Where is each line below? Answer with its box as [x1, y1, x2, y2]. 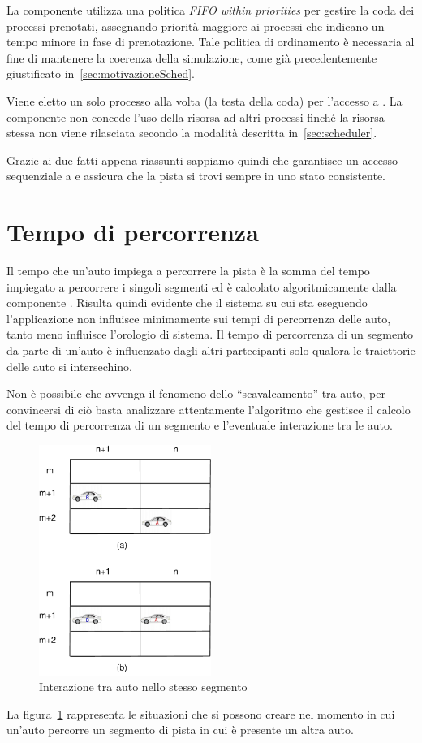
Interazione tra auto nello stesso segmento [39, 678, 248, 695]
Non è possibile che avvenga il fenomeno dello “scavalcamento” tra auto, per [6, 385, 385, 402]
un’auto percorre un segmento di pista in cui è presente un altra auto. [6, 721, 354, 738]
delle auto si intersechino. [6, 357, 132, 374]
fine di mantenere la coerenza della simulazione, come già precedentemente [6, 49, 377, 66]
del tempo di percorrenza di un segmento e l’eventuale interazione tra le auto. [6, 417, 393, 434]
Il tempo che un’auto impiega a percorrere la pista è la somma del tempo [6, 262, 370, 279]
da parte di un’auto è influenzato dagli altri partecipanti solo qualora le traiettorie [6, 342, 416, 359]
